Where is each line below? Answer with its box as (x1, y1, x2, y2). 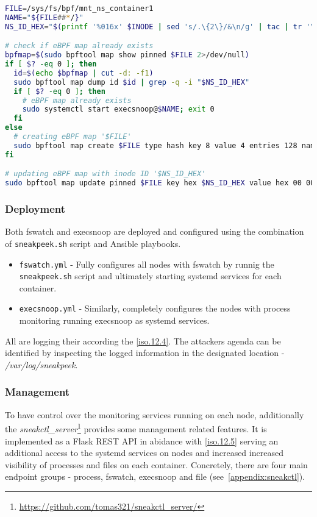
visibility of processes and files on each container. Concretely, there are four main (5, 458, 308, 471)
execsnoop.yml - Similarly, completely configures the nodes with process (19, 302, 291, 315)
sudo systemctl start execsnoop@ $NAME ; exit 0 (22, 105, 215, 114)
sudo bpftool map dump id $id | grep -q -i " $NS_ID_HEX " (13, 77, 250, 87)
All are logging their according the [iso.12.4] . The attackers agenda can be (5, 334, 281, 347)
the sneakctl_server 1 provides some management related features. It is (5, 421, 267, 435)
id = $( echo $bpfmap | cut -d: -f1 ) (13, 68, 154, 77)
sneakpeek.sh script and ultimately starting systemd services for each (19, 269, 282, 282)
